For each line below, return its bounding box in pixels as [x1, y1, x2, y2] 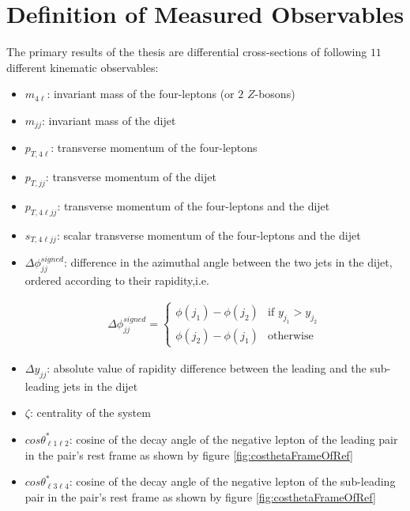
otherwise [268, 330, 314, 342]
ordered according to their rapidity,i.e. [24, 272, 209, 288]
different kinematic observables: [6, 59, 159, 75]
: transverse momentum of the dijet [45, 168, 216, 185]
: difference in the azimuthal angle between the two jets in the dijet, [63, 254, 393, 271]
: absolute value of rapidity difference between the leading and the [47, 359, 367, 376]
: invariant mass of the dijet [41, 112, 176, 128]
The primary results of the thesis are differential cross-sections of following [6, 44, 367, 60]
